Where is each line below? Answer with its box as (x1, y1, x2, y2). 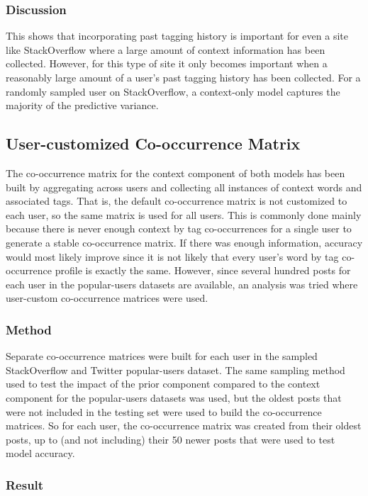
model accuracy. (6, 446, 75, 461)
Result (6, 475, 44, 493)
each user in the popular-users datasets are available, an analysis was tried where (6, 276, 358, 291)
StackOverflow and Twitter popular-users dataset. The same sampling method (6, 362, 345, 377)
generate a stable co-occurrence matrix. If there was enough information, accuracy (6, 235, 363, 249)
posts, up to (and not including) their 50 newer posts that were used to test (6, 432, 335, 446)
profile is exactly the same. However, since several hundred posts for (55, 263, 351, 278)
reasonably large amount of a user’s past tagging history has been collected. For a (6, 70, 361, 84)
